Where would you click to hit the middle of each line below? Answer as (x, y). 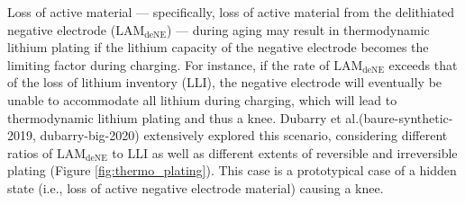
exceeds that (423, 64)
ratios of (30, 152)
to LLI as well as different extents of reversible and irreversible (285, 152)
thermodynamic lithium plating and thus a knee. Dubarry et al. (183, 117)
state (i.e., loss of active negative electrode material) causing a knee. (196, 187)
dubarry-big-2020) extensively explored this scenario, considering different (244, 135)
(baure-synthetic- (406, 117)
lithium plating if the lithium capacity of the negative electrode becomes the (218, 47)
